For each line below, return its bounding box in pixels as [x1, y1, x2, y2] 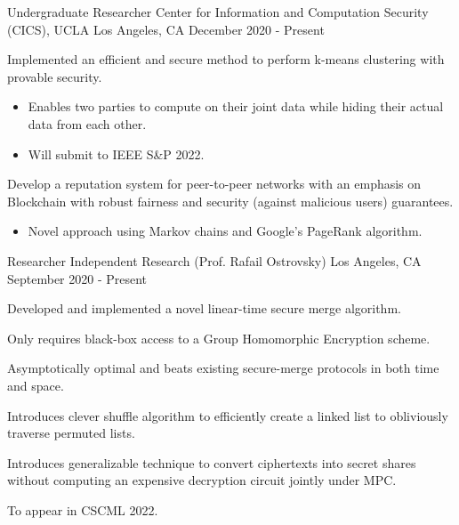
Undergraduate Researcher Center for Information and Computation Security [7, 3, 429, 20]
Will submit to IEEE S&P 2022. [28, 144, 205, 163]
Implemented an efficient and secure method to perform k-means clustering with [7, 50, 445, 69]
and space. [7, 376, 64, 394]
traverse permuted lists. [7, 424, 135, 442]
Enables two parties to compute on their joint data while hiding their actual [28, 97, 444, 116]
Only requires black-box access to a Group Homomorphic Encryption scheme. [7, 328, 431, 347]
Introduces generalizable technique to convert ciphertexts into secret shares [7, 453, 416, 472]
